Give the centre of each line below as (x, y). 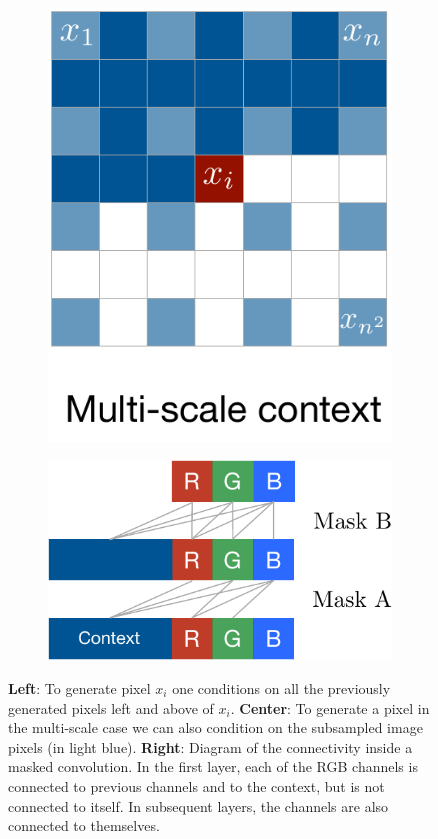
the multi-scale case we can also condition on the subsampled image (215, 727)
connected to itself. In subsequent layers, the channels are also (198, 805)
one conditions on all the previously (281, 687)
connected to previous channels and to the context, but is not (196, 785)
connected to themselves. (84, 825)
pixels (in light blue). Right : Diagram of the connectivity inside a (210, 746)
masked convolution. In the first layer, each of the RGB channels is (213, 766)
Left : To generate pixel (79, 687)
